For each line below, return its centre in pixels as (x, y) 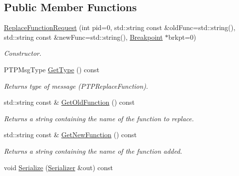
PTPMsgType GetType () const (52, 69)
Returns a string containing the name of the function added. (93, 151)
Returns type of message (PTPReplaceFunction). (76, 86)
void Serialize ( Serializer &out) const (59, 167)
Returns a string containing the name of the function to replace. (99, 118)
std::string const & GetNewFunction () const (71, 135)
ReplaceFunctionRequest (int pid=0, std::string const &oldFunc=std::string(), (120, 27)
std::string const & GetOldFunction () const (69, 102)
